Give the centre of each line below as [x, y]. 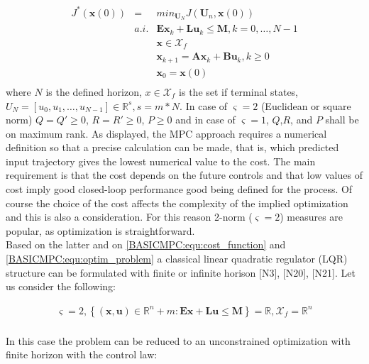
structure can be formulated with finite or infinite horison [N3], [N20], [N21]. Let [181, 272]
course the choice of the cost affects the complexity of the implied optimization [177, 203]
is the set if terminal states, [239, 91]
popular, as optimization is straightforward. [100, 230]
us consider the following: [61, 286]
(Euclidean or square [306, 105]
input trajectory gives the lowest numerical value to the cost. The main [161, 161]
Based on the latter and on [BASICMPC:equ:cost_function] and [146, 244]
